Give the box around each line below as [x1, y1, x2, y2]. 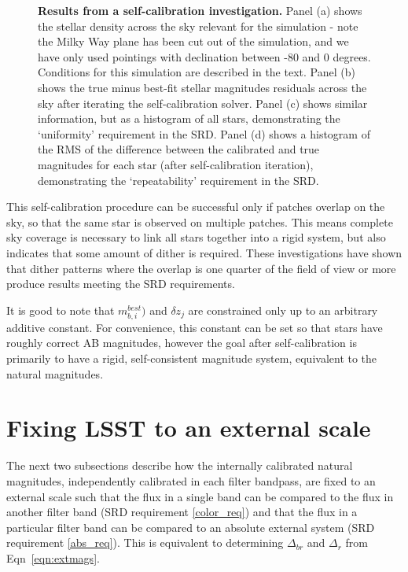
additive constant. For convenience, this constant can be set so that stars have [6, 319, 383, 335]
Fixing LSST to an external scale [6, 411, 371, 444]
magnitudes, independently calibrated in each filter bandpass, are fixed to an [6, 472, 376, 489]
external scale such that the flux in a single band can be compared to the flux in [6, 488, 394, 504]
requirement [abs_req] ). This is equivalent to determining [6, 534, 284, 551]
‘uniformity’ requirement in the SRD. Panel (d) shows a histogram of [38, 125, 370, 142]
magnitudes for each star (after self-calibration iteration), [38, 156, 314, 172]
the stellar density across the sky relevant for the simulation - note [38, 17, 358, 34]
